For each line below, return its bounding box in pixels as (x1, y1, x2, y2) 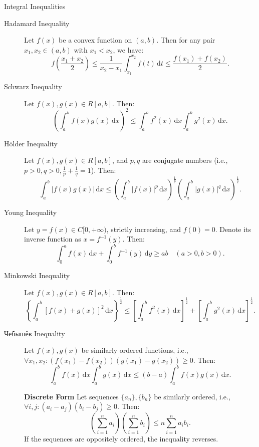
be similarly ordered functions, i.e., (81, 345, 188, 355)
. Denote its (215, 223, 251, 234)
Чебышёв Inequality (4, 328, 65, 338)
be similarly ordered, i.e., (154, 391, 230, 401)
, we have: (113, 44, 144, 55)
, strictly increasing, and (106, 223, 181, 234)
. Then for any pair (156, 35, 215, 45)
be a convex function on (59, 35, 132, 45)
